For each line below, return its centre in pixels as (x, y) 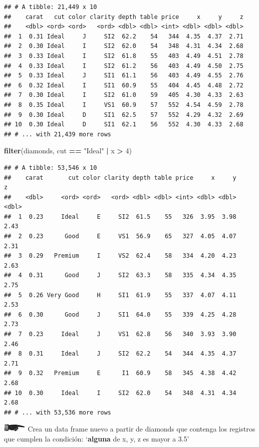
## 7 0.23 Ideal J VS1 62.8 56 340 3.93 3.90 (120, 334)
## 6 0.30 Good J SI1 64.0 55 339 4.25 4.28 (120, 314)
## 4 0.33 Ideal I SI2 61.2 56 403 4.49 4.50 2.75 (124, 66)
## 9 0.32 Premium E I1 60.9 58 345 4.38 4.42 (120, 373)
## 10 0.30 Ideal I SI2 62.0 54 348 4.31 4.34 (120, 393)
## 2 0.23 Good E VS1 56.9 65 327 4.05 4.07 (120, 236)
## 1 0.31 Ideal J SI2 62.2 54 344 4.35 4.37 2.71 (124, 36)
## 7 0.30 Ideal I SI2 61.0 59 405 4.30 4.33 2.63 (124, 95)
